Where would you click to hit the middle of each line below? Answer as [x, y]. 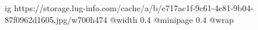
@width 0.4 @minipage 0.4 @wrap [172, 19]
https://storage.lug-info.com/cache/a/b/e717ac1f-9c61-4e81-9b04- [134, 8]
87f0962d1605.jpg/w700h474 [56, 19]
